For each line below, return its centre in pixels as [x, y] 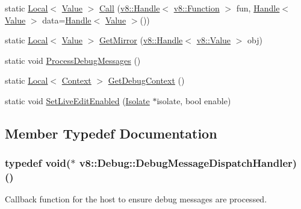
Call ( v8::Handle [130, 8]
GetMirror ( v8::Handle [141, 40]
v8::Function [197, 8]
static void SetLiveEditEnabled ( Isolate [77, 100]
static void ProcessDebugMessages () [73, 60]
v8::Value [214, 40]
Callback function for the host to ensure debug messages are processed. [136, 199]
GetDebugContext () [146, 80]
